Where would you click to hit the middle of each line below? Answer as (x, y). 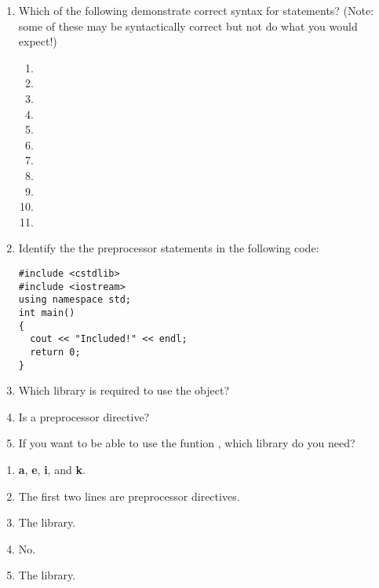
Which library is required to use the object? (124, 390)
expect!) (38, 41)
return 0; (55, 352)
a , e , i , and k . (52, 469)
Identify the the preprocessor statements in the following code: (169, 248)
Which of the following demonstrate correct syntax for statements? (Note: (196, 10)
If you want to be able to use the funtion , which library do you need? (187, 443)
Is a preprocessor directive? (84, 416)
